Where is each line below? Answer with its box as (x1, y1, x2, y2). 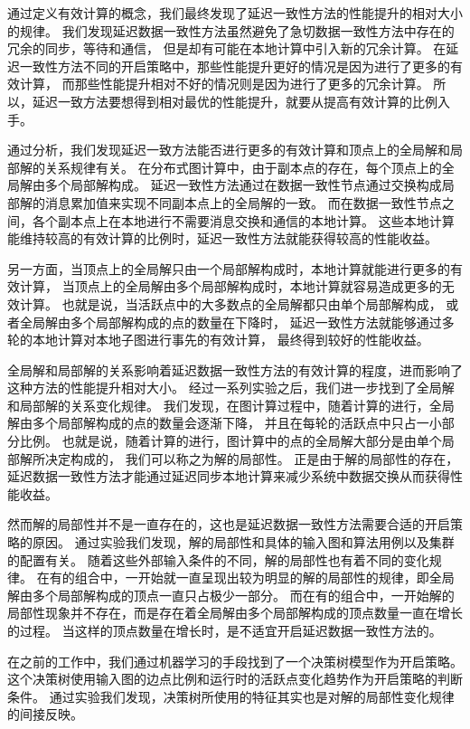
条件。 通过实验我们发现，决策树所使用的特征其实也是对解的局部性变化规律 (7, 686, 455, 705)
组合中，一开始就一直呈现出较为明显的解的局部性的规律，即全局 (74, 568, 455, 587)
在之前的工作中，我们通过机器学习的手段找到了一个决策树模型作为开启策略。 (7, 651, 463, 670)
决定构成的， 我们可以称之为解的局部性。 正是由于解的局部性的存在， (44, 449, 459, 468)
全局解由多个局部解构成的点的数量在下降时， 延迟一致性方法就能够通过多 (19, 312, 455, 331)
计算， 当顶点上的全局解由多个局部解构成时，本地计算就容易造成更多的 (19, 277, 442, 296)
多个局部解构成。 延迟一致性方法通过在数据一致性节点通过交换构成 (44, 175, 442, 194)
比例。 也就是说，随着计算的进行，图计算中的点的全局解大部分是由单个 (19, 431, 442, 450)
